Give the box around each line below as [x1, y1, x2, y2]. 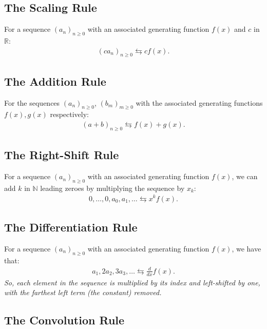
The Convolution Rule [4, 312, 125, 328]
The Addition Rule [4, 73, 106, 89]
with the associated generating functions [136, 97, 263, 108]
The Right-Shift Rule [4, 147, 119, 163]
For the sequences [4, 97, 60, 108]
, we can [232, 171, 258, 182]
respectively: [50, 109, 89, 120]
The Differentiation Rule [4, 219, 138, 235]
